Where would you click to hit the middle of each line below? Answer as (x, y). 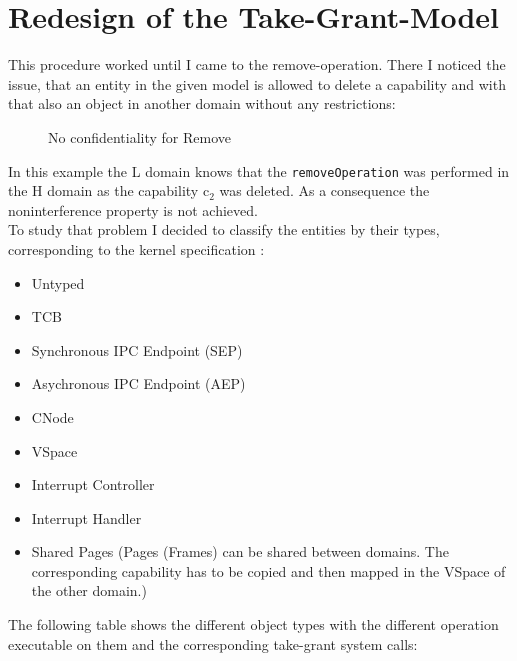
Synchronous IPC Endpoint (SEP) (137, 349)
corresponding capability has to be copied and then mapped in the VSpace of (268, 570)
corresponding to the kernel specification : (136, 248)
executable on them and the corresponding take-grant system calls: (213, 643)
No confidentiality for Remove (140, 136)
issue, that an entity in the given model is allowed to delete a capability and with (257, 83)
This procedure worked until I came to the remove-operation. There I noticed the (257, 64)
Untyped (58, 282)
